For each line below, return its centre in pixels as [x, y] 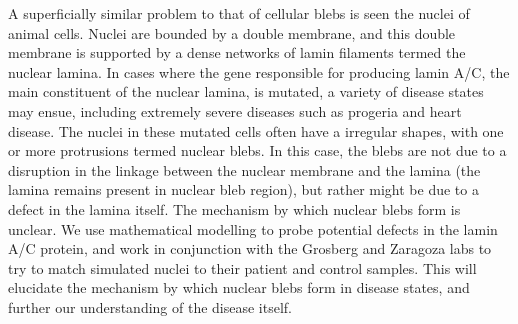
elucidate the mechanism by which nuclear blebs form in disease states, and [239, 287]
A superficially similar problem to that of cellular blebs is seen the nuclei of [239, 13]
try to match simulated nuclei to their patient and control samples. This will [242, 267]
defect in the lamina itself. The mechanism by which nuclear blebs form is [234, 208]
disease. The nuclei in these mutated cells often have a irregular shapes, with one [256, 130]
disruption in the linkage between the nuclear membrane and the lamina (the [244, 169]
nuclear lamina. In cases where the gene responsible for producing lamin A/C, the [259, 71]
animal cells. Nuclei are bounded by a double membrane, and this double [232, 32]
